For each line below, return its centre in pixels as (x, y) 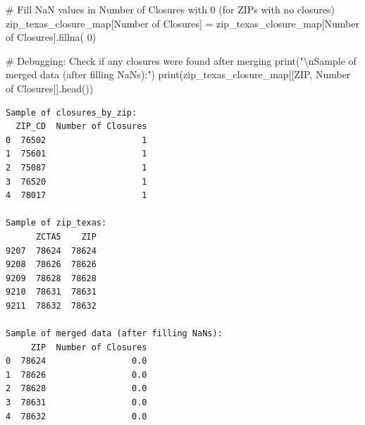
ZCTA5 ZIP (66, 236)
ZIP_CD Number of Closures (81, 127)
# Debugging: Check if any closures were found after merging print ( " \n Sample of (181, 60)
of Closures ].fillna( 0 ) (51, 37)
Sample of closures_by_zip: (72, 112)
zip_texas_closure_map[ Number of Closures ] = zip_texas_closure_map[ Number (182, 23)
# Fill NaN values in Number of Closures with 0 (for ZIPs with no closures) (170, 9)
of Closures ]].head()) (50, 88)
